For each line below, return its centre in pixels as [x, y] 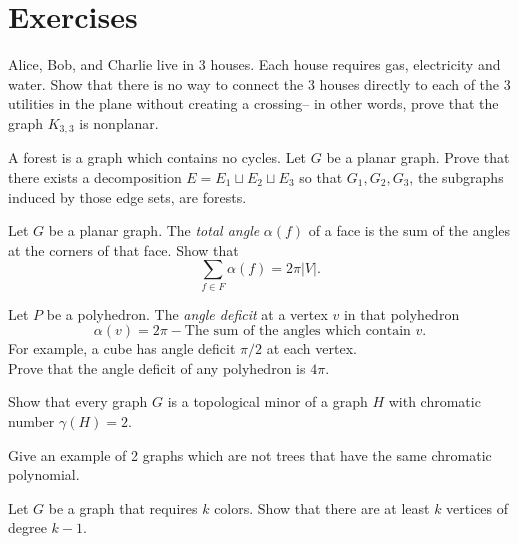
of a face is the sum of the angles [409, 230]
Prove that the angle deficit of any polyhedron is [157, 367]
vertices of [477, 507]
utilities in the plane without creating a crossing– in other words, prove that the [253, 103]
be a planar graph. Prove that [418, 157]
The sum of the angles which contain [297, 331]
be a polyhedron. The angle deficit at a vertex [187, 313]
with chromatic [434, 401]
